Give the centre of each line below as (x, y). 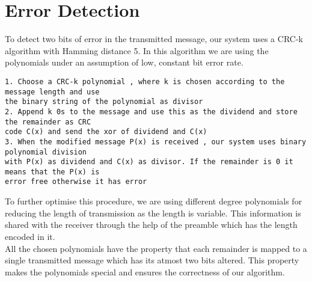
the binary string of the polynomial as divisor (104, 102)
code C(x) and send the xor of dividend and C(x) (106, 132)
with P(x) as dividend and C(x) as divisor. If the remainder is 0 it (149, 162)
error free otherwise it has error (76, 182)
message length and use (52, 92)
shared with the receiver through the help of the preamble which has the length (151, 225)
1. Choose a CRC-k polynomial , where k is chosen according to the (145, 81)
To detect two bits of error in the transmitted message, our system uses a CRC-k (154, 39)
